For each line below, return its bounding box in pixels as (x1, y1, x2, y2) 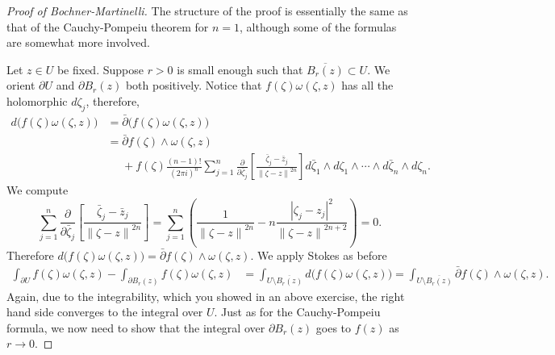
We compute (6, 182, 69, 198)
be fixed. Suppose (56, 61, 144, 77)
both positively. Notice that (125, 77, 262, 94)
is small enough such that (177, 61, 303, 77)
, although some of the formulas (240, 18, 397, 35)
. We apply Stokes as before (250, 246, 387, 263)
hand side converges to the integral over (6, 303, 203, 320)
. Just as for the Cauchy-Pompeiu (214, 303, 381, 320)
